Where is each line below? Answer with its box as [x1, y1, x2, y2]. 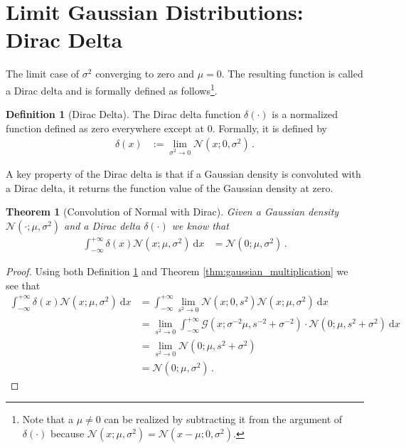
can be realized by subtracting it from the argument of [104, 412, 343, 427]
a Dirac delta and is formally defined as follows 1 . [6, 80, 218, 97]
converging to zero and [95, 66, 195, 81]
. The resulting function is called [221, 66, 363, 81]
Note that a [22, 412, 73, 427]
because [50, 426, 85, 441]
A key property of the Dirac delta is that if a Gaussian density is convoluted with [6, 166, 361, 181]
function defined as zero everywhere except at [6, 120, 205, 135]
